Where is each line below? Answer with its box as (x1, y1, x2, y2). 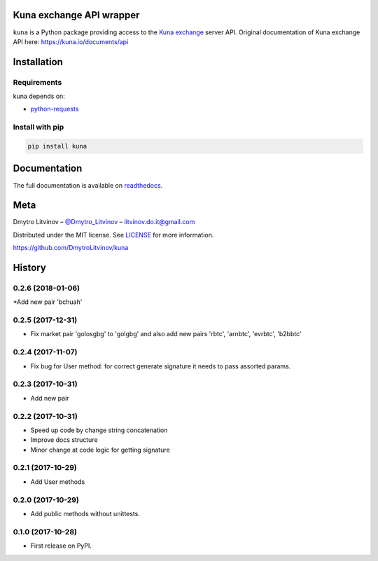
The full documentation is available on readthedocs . (13, 181, 163, 189)
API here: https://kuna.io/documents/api (13, 37, 129, 46)
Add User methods (30, 477, 85, 486)
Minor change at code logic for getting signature (30, 445, 171, 454)
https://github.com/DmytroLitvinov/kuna (13, 244, 129, 252)
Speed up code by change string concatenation (30, 426, 168, 434)
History (13, 262, 47, 273)
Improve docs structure (30, 436, 98, 444)
